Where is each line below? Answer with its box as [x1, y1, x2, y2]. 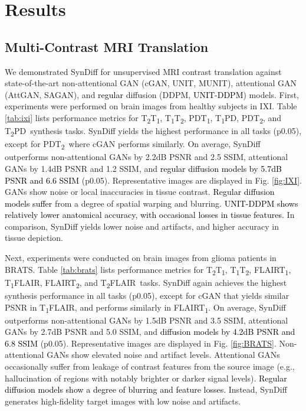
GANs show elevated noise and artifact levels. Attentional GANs [47, 348, 280, 361]
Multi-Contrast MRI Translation [5, 37, 209, 56]
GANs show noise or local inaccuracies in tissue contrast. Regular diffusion [5, 185, 275, 198]
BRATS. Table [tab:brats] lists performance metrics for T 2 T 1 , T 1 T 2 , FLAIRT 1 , [5, 263, 291, 277]
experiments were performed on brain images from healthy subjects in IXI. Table [5, 100, 297, 112]
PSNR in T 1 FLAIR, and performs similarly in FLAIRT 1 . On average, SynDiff [5, 301, 286, 315]
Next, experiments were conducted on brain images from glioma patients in [5, 252, 277, 264]
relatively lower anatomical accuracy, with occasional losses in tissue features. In [5, 208, 295, 221]
